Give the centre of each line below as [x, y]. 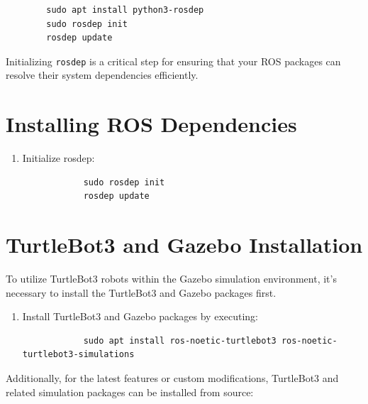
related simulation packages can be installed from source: [130, 392]
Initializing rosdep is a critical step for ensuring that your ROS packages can [173, 61]
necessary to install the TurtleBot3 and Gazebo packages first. [141, 292]
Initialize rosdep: [58, 158]
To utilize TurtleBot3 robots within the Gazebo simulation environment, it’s [171, 279]
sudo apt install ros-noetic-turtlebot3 [180, 340]
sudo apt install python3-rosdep [125, 10]
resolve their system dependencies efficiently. [102, 75]
